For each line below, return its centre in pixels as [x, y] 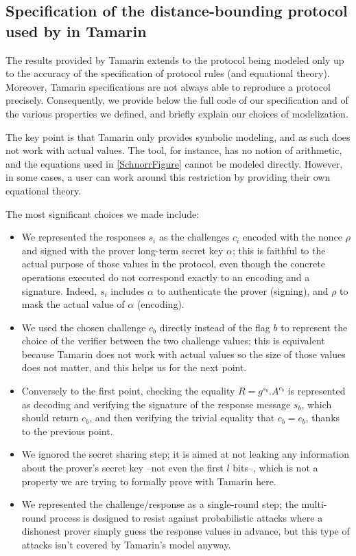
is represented [317, 391]
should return [50, 418]
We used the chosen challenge [84, 327]
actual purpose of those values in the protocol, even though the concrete [173, 264]
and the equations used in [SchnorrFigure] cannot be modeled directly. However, [174, 163]
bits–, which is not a [275, 468]
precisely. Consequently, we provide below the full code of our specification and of [177, 100]
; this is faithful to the [279, 250]
